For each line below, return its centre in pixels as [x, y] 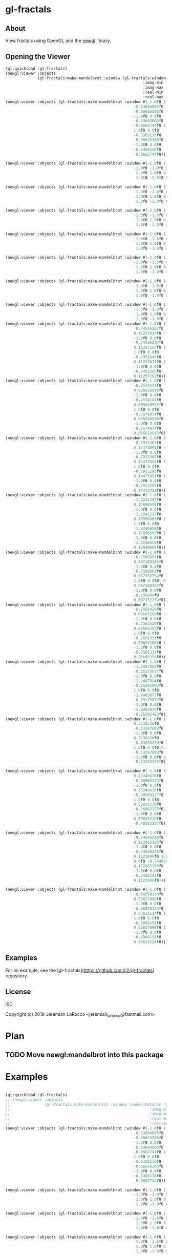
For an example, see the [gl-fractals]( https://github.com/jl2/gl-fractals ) [80, 970]
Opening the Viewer [38, 57]
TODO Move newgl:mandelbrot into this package [84, 1054]
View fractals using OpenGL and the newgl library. [58, 40]
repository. [17, 976]
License [18, 992]
